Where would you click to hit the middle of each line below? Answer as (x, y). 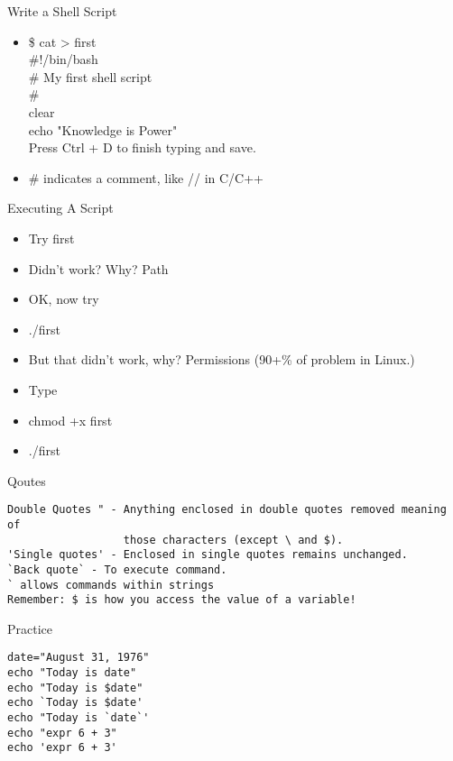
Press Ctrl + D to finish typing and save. (142, 147)
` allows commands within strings (111, 585)
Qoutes (27, 480)
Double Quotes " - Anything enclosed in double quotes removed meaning (227, 510)
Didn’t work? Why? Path (98, 268)
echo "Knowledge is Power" (103, 129)
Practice (30, 628)
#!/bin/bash (63, 59)
